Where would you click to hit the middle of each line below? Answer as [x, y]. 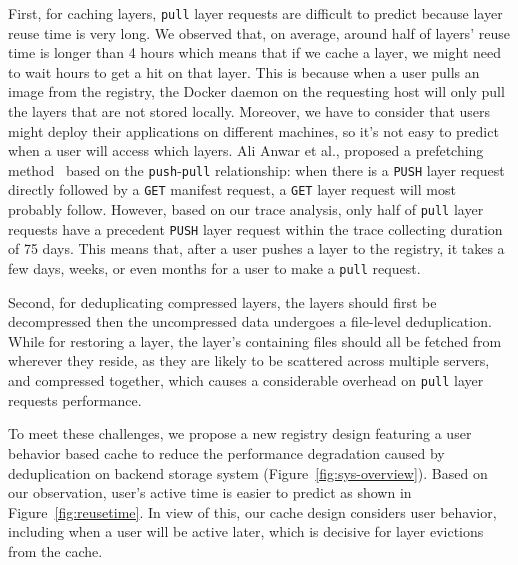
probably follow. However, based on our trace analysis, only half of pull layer [246, 209]
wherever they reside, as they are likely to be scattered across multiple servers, [249, 360]
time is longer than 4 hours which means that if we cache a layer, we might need [254, 52]
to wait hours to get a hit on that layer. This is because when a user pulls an [244, 71]
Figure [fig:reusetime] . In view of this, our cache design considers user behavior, [252, 511]
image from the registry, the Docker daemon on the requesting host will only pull [256, 91]
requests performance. [75, 399]
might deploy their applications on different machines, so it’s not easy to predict [253, 130]
